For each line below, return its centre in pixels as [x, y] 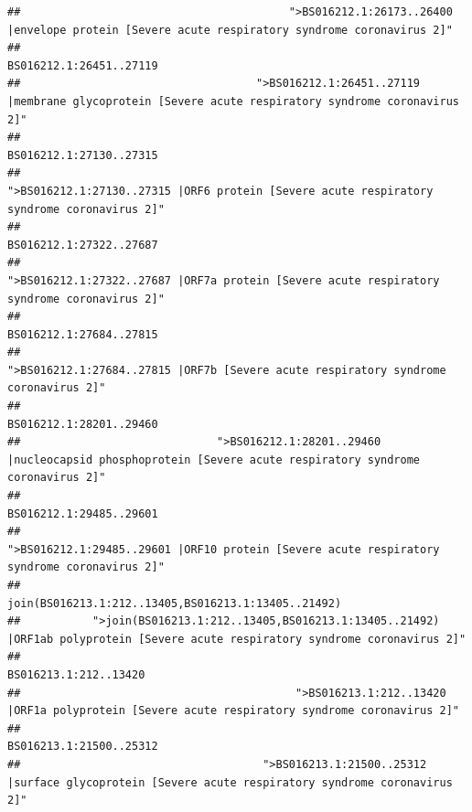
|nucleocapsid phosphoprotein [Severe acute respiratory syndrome [214, 459]
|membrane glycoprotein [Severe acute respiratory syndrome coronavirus [233, 101]
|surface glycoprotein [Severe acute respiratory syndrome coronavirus [230, 782]
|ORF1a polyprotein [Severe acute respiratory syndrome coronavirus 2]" [233, 711]
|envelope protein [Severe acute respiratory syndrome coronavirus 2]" [230, 30]
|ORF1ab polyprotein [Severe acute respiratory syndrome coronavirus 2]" [237, 639]
